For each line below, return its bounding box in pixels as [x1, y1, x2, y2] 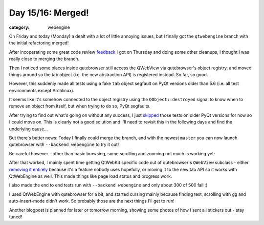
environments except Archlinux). [9, 87, 75, 93]
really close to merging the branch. [9, 56, 80, 62]
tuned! [9, 214, 22, 220]
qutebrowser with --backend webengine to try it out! [9, 142, 119, 147]
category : [9, 24, 30, 30]
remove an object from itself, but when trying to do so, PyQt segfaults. [9, 103, 151, 109]
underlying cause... [9, 126, 48, 132]
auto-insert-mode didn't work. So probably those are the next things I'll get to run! [9, 198, 175, 204]
